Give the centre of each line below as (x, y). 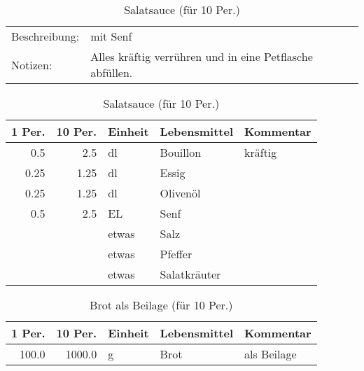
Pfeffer (176, 254)
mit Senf (111, 36)
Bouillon (181, 152)
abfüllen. (112, 72)
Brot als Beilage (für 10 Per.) (161, 305)
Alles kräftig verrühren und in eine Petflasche (202, 56)
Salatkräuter (190, 274)
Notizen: (32, 64)
